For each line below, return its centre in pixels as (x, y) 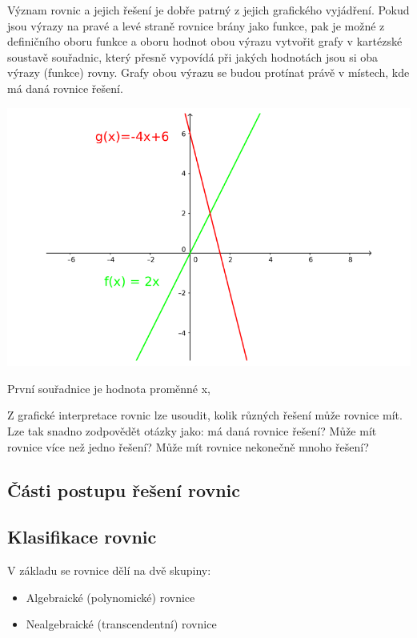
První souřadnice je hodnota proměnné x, (109, 388)
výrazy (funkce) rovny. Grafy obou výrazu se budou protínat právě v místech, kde (208, 72)
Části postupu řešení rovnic (124, 490)
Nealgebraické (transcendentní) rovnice (121, 624)
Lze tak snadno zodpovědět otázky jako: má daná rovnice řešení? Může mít (192, 430)
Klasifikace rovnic (82, 537)
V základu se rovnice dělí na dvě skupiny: (109, 570)
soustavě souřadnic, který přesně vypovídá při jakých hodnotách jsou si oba (193, 56)
